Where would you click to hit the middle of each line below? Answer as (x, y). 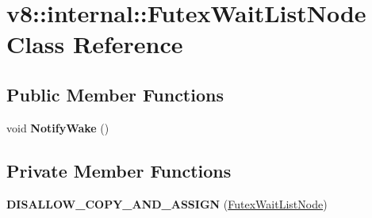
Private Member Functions (119, 170)
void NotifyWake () (58, 127)
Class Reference (95, 44)
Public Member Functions (115, 94)
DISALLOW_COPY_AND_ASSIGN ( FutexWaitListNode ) (167, 203)
